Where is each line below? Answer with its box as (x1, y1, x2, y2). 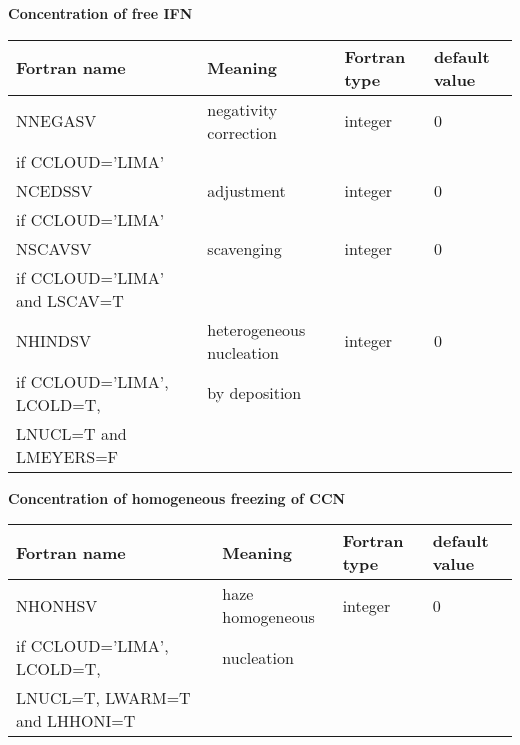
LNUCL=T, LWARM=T (16, 686, 191, 710)
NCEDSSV (16, 178, 93, 202)
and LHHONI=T (16, 709, 136, 733)
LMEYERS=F (16, 444, 119, 468)
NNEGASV (16, 109, 97, 133)
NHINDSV (16, 329, 91, 353)
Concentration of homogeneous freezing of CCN (8, 487, 346, 508)
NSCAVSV (16, 236, 92, 260)
